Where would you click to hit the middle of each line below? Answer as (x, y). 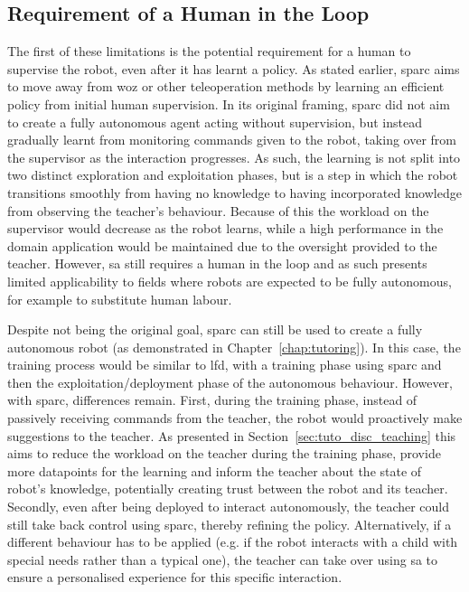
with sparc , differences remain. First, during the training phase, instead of (212, 400)
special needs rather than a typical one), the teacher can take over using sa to (223, 559)
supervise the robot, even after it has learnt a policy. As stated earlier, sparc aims (234, 68)
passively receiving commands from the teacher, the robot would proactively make (235, 418)
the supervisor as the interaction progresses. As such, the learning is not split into (234, 157)
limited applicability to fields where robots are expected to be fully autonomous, (230, 281)
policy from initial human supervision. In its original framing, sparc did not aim (229, 103)
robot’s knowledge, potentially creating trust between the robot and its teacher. (228, 489)
